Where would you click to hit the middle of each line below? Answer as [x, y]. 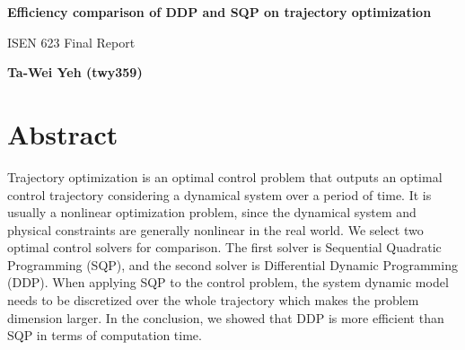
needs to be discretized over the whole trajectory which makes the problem [213, 300]
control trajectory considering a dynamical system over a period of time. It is [219, 194]
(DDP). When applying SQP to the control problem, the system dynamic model [228, 282]
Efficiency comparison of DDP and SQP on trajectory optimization [219, 12]
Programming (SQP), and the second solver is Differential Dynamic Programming [232, 264]
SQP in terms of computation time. [105, 335]
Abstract [63, 133]
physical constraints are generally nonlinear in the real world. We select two [215, 229]
